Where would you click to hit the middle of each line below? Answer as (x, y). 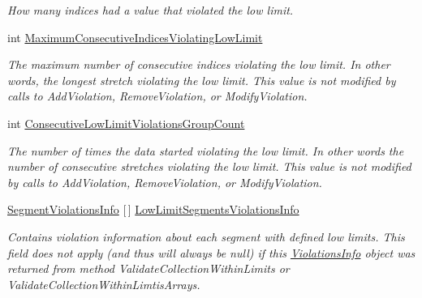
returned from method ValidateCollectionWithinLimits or (149, 268)
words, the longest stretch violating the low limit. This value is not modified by (202, 80)
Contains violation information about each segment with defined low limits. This (206, 236)
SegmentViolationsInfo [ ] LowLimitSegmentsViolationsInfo (153, 209)
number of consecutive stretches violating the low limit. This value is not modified (209, 166)
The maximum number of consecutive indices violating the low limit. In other (199, 64)
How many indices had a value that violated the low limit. (151, 10)
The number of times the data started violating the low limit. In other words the (206, 150)
